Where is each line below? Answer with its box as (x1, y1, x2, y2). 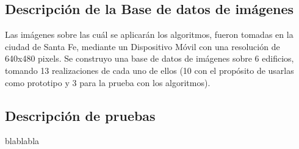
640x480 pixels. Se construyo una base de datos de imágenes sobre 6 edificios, (5, 52, 294, 65)
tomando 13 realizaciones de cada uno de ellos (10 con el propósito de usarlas (5, 64, 294, 76)
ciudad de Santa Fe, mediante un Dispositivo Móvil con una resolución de (5, 40, 280, 53)
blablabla (5, 134, 40, 147)
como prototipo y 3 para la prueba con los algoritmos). (5, 76, 211, 89)
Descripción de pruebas (5, 106, 156, 125)
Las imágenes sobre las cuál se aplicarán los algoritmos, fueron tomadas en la (5, 28, 294, 41)
